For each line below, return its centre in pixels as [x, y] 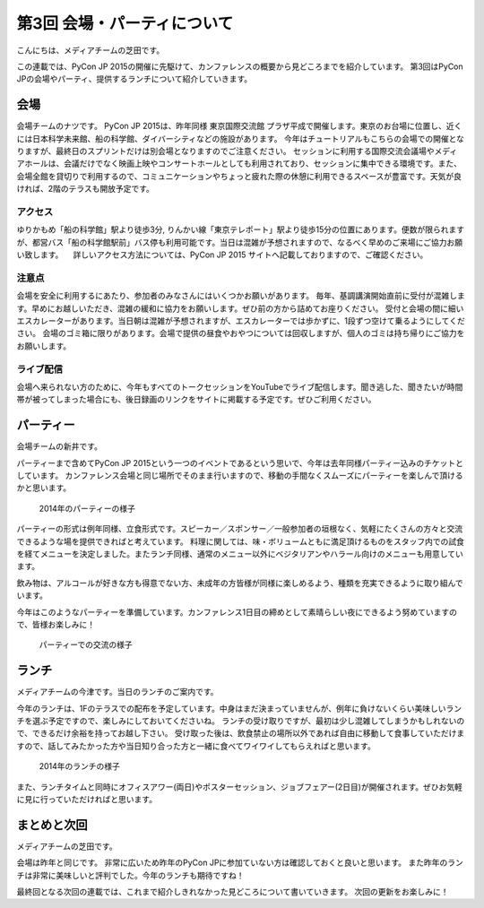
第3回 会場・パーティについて [125, 23]
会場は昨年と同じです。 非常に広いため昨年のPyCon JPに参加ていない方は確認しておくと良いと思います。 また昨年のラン [240, 863]
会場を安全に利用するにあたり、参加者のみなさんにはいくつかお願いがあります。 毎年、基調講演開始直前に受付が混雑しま [241, 296]
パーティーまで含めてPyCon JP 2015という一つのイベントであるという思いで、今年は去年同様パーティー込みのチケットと [240, 463]
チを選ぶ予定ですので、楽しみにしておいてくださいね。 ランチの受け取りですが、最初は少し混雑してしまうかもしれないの [241, 721]
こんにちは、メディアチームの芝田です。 [91, 50]
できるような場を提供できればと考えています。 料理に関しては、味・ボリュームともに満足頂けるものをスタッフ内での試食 [241, 541]
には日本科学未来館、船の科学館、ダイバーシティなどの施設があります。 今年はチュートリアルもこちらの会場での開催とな [241, 138]
